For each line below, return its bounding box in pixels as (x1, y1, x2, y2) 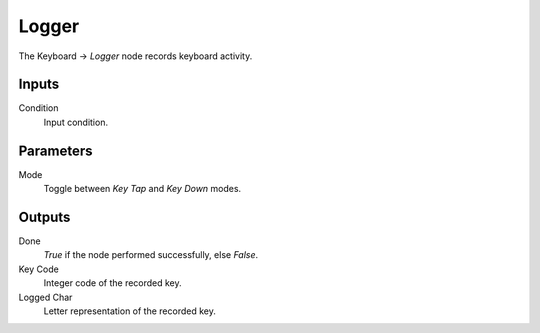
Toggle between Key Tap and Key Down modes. (43, 183, 242, 195)
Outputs (18, 208, 71, 225)
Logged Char (18, 291, 73, 303)
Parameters (18, 142, 93, 159)
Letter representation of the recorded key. (43, 305, 217, 317)
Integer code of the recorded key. (43, 277, 182, 289)
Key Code (18, 263, 59, 275)
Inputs (18, 76, 60, 93)
